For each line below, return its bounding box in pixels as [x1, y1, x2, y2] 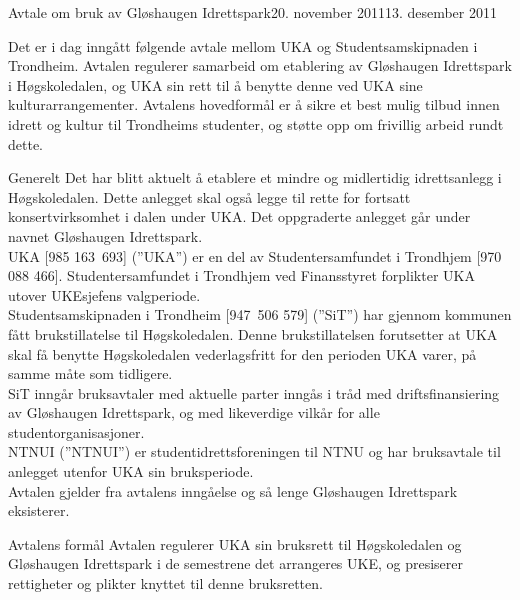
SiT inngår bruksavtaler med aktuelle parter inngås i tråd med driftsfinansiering [8, 382, 500, 403]
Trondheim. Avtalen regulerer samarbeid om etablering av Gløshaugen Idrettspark [8, 55, 512, 76]
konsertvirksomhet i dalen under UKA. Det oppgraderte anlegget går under [8, 206, 471, 227]
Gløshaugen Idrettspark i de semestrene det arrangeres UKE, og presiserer [8, 553, 463, 574]
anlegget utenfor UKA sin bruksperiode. [8, 461, 254, 482]
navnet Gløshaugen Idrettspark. [8, 225, 203, 246]
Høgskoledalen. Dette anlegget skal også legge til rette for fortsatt [8, 186, 411, 207]
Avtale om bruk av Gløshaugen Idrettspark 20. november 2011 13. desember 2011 [8, 2, 497, 22]
